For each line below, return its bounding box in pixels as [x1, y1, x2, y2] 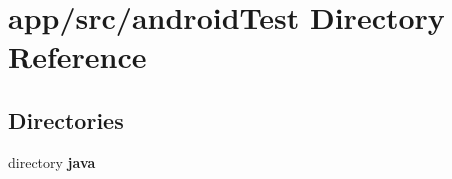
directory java [8, 151, 96, 172]
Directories [8, 104, 124, 135]
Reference [8, 36, 147, 77]
